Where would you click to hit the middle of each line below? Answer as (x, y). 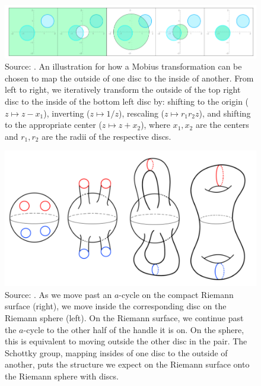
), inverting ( (67, 113)
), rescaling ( (141, 113)
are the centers (222, 125)
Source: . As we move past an (58, 294)
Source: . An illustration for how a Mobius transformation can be (123, 66)
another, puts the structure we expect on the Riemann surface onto (127, 364)
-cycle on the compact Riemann (176, 294)
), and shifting (225, 113)
